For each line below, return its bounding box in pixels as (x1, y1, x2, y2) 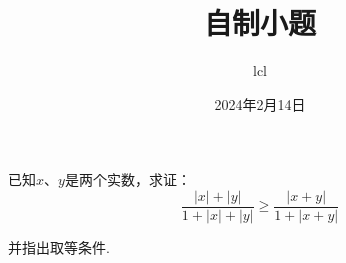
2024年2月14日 (214, 93, 306, 114)
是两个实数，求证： (64, 169, 191, 190)
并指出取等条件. (8, 236, 110, 257)
